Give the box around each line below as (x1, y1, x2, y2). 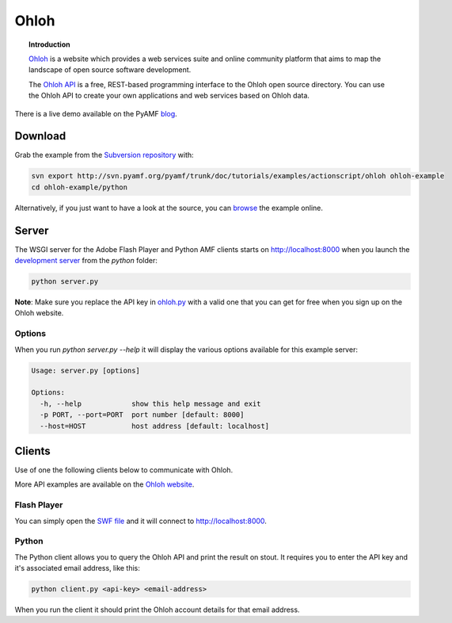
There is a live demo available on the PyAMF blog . (14, 109, 177, 118)
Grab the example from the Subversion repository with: (14, 151, 194, 160)
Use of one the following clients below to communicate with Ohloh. (14, 465, 234, 475)
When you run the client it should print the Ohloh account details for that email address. (14, 605, 300, 614)
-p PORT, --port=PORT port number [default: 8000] (40, 411, 245, 419)
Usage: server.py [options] (31, 365, 140, 375)
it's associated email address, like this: (14, 564, 140, 573)
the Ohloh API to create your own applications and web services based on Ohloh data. (28, 91, 310, 101)
